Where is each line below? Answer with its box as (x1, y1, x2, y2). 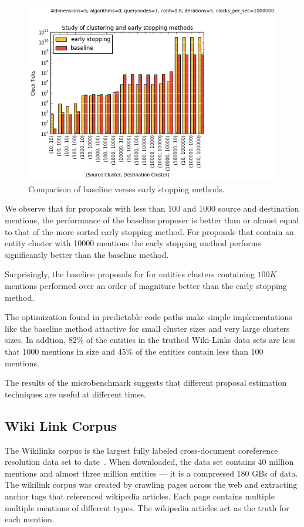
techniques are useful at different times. (5, 387, 147, 400)
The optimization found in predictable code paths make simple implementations (5, 311, 292, 323)
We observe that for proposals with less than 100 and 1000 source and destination (5, 202, 299, 215)
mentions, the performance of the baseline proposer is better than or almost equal (5, 214, 299, 226)
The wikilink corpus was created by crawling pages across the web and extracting (5, 478, 298, 491)
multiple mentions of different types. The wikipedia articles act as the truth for (5, 501, 289, 514)
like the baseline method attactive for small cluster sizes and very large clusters (5, 322, 290, 334)
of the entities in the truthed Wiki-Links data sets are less (86, 334, 295, 346)
